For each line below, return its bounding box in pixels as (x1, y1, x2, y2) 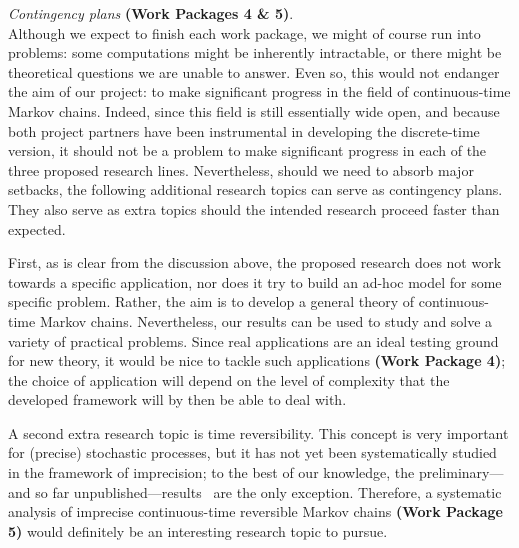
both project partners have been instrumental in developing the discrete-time (8, 120, 480, 141)
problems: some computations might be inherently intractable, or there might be (8, 42, 502, 63)
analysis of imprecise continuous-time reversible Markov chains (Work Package (8, 501, 503, 522)
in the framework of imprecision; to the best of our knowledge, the (8, 462, 415, 483)
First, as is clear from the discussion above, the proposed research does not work (8, 252, 502, 273)
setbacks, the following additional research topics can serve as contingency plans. (8, 179, 503, 200)
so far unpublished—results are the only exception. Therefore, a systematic (35, 481, 502, 502)
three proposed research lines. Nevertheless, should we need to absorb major (8, 159, 474, 180)
